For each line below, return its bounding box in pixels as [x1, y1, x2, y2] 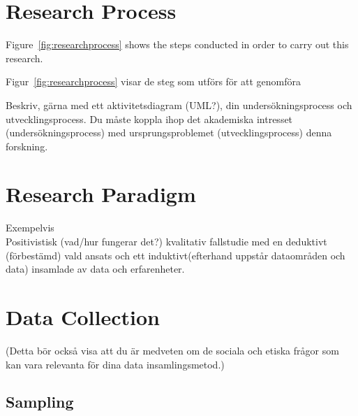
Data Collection [6, 302, 160, 331]
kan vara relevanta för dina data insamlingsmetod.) [6, 357, 225, 371]
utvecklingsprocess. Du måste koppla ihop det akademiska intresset [6, 111, 293, 126]
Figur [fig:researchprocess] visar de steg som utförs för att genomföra [6, 74, 301, 89]
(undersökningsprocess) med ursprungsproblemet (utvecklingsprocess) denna [6, 125, 332, 140]
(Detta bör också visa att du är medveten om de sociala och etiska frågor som [6, 343, 339, 357]
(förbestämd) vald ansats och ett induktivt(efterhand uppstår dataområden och [6, 248, 345, 262]
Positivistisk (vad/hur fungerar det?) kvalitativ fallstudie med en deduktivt [6, 234, 327, 248]
